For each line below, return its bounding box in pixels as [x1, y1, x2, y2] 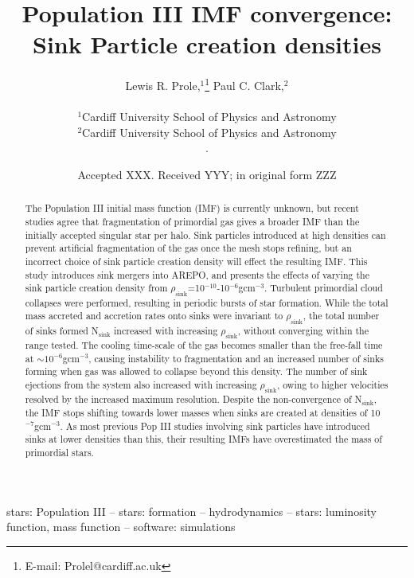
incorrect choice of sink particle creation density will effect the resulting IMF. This [25, 254, 368, 268]
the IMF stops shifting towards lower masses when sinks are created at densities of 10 [25, 406, 381, 420]
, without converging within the [237, 323, 369, 337]
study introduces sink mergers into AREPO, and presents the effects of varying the [25, 268, 369, 281]
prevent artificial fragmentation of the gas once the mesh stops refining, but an [25, 241, 352, 255]
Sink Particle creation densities [33, 28, 381, 61]
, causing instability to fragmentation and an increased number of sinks [88, 351, 384, 365]
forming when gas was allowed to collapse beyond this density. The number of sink [25, 365, 368, 378]
